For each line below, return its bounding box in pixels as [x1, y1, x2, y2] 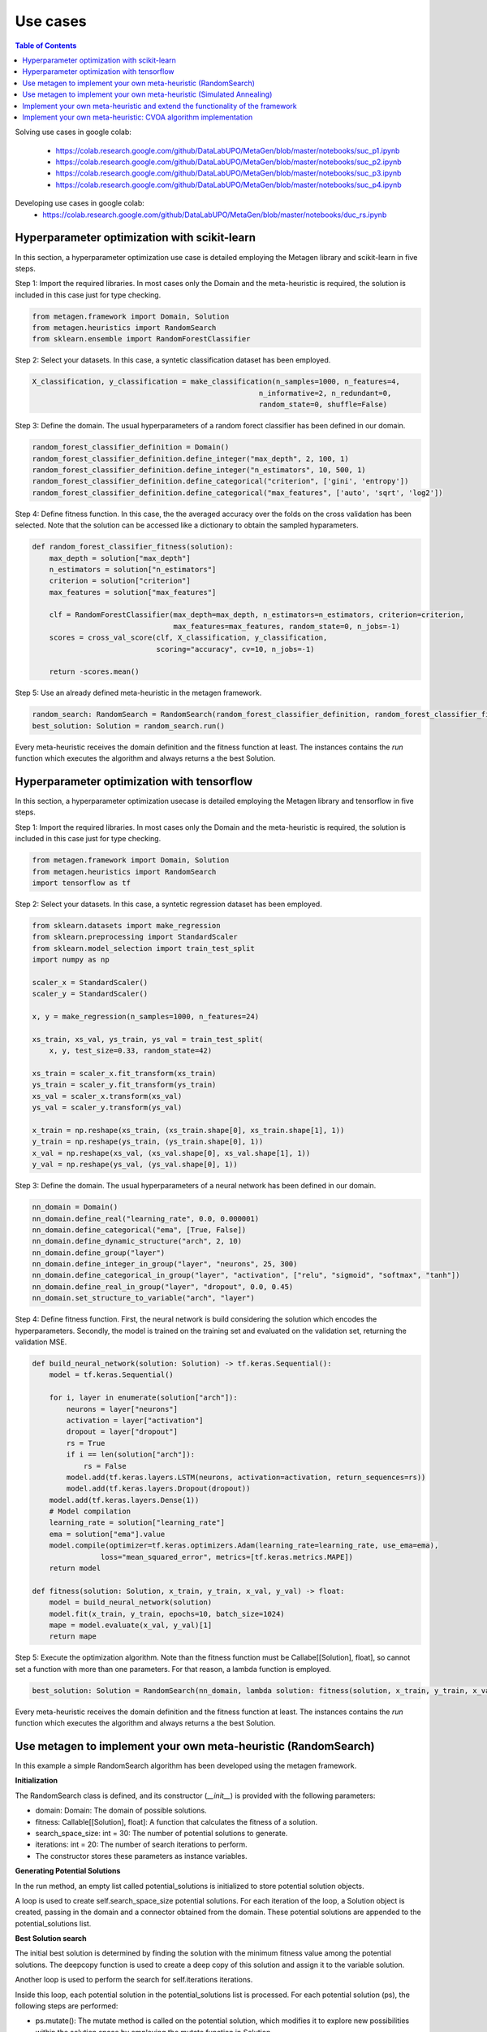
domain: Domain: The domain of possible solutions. [35, 1805, 207, 1816]
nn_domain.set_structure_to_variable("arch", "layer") [32, 1293, 255, 1303]
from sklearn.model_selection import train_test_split [32, 944, 255, 953]
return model [49, 1564, 101, 1573]
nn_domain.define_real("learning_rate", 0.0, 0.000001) [32, 1214, 260, 1223]
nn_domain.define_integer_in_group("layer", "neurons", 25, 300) [32, 1260, 298, 1269]
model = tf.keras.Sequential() [49, 1370, 174, 1379]
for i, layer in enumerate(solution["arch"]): [49, 1393, 239, 1402]
